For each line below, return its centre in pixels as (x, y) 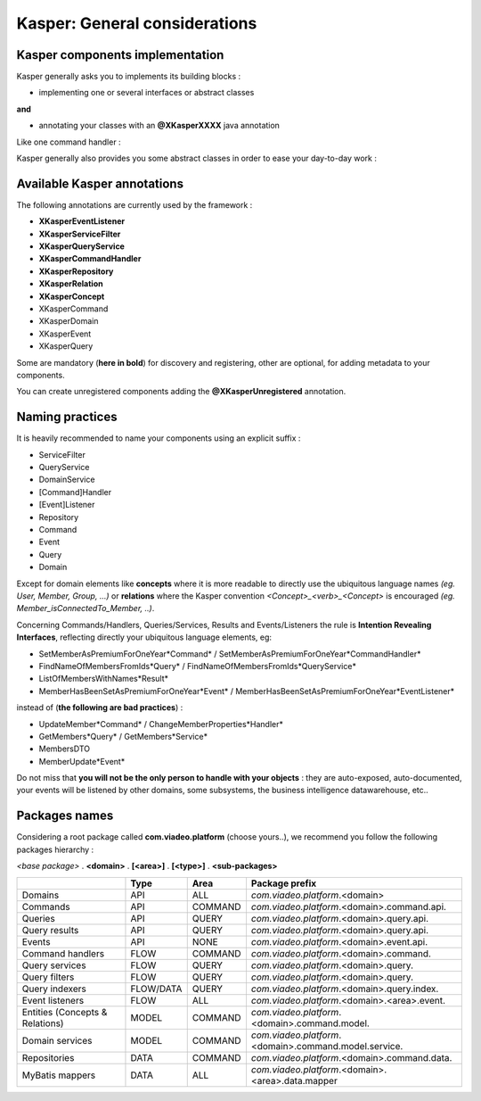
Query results (50, 930)
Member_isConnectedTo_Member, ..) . (86, 608)
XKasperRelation (71, 284)
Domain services (57, 1040)
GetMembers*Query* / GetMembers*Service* (123, 736)
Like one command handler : (69, 142)
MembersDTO (65, 749)
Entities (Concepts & (65, 1012)
